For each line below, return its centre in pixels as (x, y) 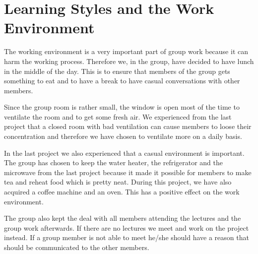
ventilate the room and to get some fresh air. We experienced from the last (118, 116)
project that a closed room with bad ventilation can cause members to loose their (128, 126)
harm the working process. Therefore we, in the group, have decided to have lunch (129, 61)
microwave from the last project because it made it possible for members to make (128, 172)
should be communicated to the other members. (77, 247)
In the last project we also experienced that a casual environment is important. (124, 153)
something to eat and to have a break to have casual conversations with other (122, 81)
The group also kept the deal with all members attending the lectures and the (123, 218)
